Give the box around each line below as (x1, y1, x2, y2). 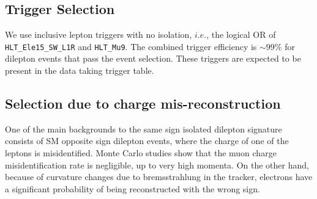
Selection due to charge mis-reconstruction (5, 94, 281, 113)
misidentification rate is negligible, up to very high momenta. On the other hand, (5, 158, 309, 171)
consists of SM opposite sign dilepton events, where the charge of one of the (5, 134, 289, 147)
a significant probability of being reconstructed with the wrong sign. (5, 182, 260, 195)
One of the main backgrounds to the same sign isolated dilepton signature (5, 122, 282, 135)
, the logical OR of (206, 28, 276, 41)
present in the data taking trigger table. (5, 64, 154, 77)
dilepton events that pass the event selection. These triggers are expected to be (5, 52, 301, 65)
